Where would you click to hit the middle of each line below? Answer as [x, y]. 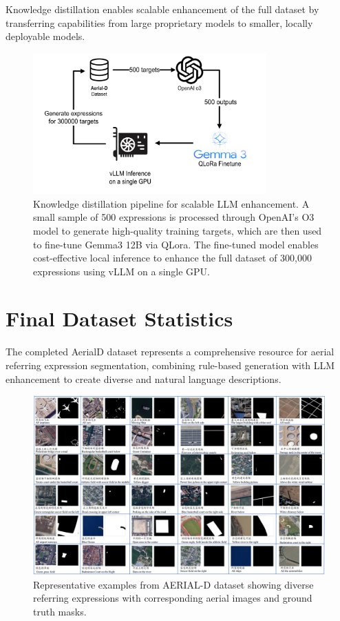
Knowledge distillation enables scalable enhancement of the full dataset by [162, 9]
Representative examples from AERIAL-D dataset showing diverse [173, 584]
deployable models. [45, 36]
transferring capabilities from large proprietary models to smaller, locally [159, 22]
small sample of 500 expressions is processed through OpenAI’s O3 [174, 217]
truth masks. [60, 612]
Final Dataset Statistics [119, 318]
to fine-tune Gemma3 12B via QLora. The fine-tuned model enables [176, 244]
